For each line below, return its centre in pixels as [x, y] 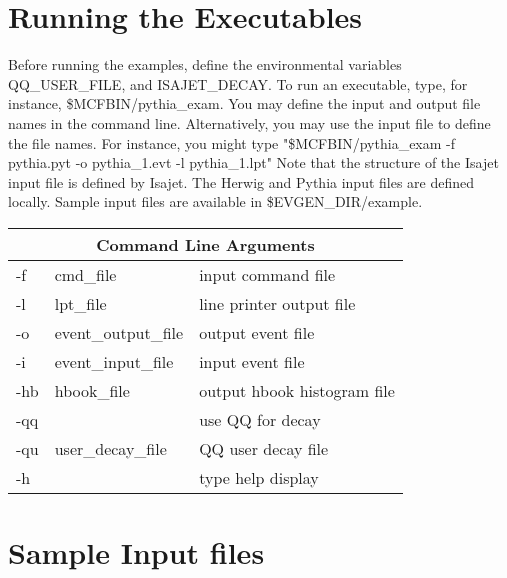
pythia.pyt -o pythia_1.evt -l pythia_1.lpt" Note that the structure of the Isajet [253, 162]
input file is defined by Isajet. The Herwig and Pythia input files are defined [241, 181]
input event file [252, 361]
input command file [267, 274]
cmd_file [85, 274]
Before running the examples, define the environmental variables [205, 64]
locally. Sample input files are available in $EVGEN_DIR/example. [215, 201]
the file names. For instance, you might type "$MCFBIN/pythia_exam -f [232, 142]
